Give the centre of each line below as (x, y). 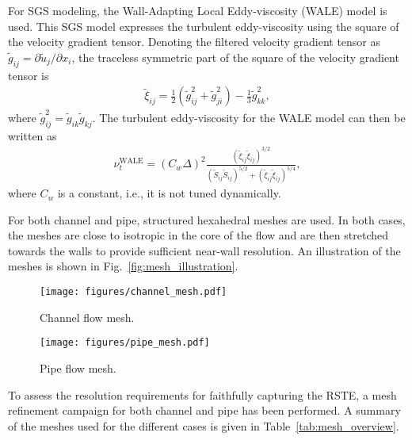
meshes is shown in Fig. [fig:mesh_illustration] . (123, 266)
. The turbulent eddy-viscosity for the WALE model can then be (249, 117)
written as (32, 135)
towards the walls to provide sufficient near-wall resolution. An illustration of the (204, 250)
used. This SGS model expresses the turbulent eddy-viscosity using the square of (204, 26)
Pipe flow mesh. (78, 367)
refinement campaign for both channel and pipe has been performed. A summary (204, 410)
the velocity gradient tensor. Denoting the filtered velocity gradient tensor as (195, 42)
